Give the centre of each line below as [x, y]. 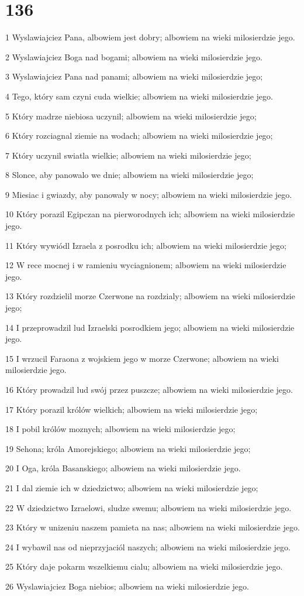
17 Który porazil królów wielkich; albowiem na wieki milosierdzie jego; [132, 409]
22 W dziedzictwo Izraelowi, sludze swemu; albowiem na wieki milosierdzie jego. [148, 507]
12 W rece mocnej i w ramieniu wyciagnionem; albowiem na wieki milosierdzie [146, 265]
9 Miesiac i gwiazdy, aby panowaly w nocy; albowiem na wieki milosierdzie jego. [149, 194]
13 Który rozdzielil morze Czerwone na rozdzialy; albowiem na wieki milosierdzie [150, 296]
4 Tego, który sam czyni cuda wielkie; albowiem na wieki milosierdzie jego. [139, 96]
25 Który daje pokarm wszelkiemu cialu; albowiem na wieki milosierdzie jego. [144, 566]
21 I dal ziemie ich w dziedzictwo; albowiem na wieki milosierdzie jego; [132, 487]
